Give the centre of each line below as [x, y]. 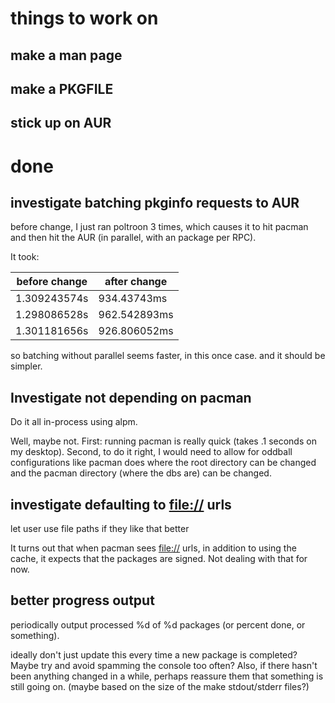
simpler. [26, 366]
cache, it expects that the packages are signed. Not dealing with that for [159, 558]
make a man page [66, 55]
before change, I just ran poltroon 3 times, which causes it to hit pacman [159, 227]
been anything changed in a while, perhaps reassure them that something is [167, 676]
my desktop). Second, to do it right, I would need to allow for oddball [151, 452]
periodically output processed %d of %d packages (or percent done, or [158, 624]
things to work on [84, 18]
